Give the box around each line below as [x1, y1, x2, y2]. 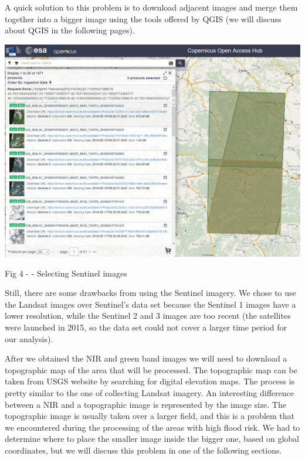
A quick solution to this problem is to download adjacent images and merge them [5, 1, 298, 13]
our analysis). [5, 332, 53, 345]
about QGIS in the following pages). [5, 24, 135, 36]
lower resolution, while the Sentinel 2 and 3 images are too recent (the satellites [5, 309, 291, 322]
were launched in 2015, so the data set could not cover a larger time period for [5, 321, 287, 333]
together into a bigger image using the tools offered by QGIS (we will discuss [5, 12, 282, 25]
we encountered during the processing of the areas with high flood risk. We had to [5, 421, 300, 433]
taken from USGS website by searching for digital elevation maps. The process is [5, 375, 295, 387]
